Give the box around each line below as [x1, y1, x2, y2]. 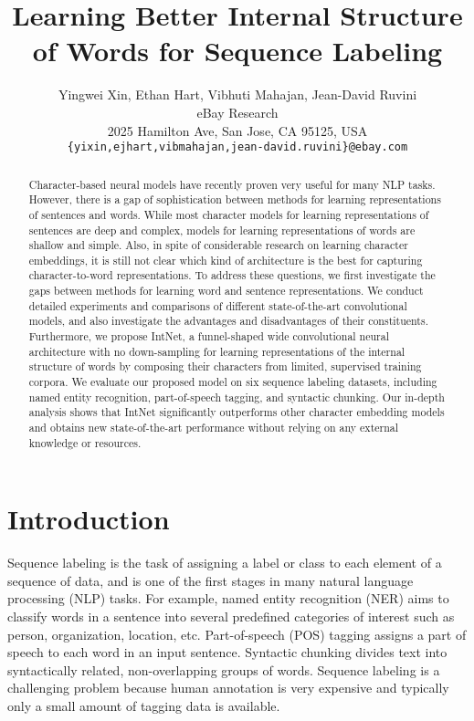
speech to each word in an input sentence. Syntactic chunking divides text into [7, 643, 448, 662]
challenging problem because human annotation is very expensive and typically [7, 678, 449, 697]
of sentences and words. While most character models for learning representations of [28, 206, 429, 222]
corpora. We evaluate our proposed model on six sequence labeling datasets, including [28, 374, 437, 390]
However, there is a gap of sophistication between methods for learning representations [28, 192, 441, 207]
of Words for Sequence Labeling [32, 32, 443, 69]
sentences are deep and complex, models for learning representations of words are [28, 222, 416, 237]
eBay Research [196, 102, 279, 121]
